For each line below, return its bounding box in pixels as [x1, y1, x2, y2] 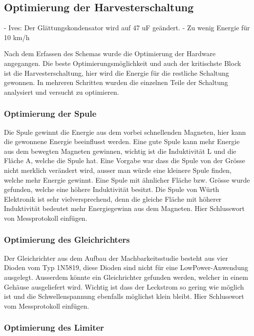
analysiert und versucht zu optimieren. [4, 86, 119, 97]
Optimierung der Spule [4, 107, 97, 120]
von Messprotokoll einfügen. [4, 212, 87, 223]
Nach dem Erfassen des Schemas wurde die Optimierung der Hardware [4, 48, 216, 59]
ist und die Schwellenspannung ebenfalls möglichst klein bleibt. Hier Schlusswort [4, 291, 244, 301]
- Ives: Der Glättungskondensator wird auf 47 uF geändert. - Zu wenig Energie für [4, 22, 250, 33]
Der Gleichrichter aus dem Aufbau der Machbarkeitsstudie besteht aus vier [4, 252, 228, 263]
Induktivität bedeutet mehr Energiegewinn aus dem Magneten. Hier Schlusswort [4, 203, 245, 213]
